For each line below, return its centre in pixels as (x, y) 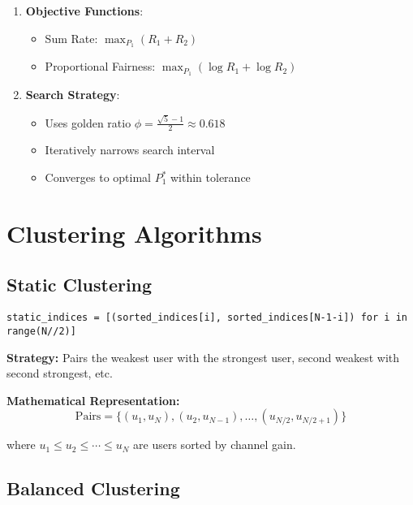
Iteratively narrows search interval (130, 150)
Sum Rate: (71, 38)
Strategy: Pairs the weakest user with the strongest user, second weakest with (203, 357)
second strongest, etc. (60, 373)
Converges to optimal (98, 177)
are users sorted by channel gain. (215, 445)
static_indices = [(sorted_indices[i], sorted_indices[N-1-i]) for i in (207, 318)
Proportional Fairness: (100, 66)
